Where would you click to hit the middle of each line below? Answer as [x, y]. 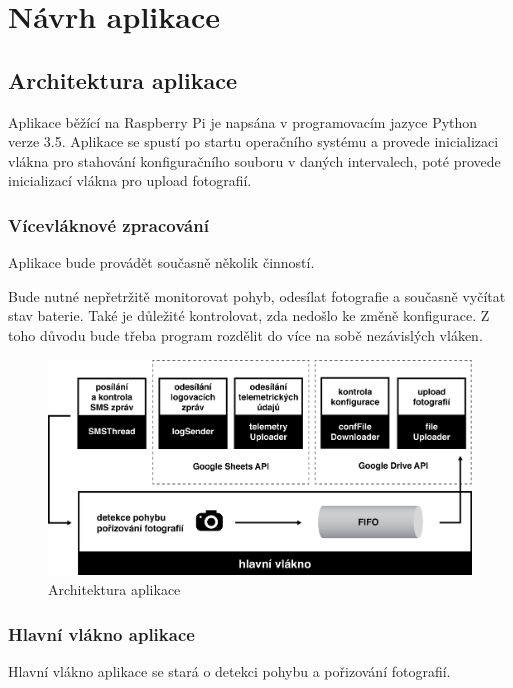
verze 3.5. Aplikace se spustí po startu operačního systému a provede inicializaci [253, 141]
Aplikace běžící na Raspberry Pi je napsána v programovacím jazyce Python [243, 121]
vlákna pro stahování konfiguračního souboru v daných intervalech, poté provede [254, 160]
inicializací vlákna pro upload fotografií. [130, 180]
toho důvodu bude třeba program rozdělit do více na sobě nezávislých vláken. [245, 334]
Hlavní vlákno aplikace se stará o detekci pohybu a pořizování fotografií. [229, 670]
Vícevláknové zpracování [108, 224]
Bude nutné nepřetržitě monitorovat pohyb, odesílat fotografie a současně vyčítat [257, 295]
